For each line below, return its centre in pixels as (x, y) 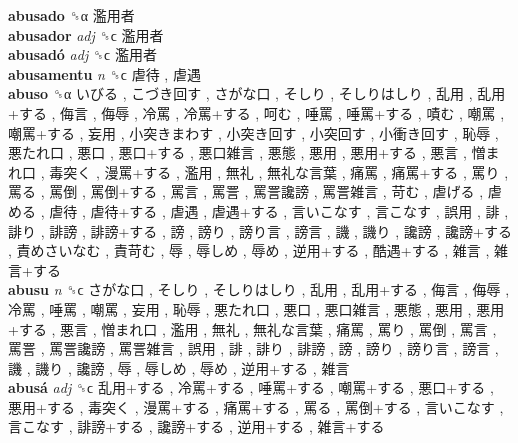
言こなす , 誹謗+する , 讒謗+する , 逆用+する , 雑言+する (196, 426)
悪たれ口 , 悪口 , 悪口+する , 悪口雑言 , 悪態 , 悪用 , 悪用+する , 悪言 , (237, 152)
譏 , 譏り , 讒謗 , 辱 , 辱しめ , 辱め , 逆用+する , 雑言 (179, 367)
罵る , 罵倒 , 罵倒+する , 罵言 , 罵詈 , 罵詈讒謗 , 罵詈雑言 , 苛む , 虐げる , (246, 191)
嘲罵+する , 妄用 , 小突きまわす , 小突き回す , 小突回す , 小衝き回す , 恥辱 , (253, 132)
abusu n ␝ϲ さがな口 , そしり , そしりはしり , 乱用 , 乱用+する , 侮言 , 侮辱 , (259, 289)
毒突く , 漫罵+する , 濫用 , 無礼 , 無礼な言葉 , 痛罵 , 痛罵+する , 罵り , (279, 171)
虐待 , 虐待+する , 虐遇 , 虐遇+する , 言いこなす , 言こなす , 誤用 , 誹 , (279, 210)
